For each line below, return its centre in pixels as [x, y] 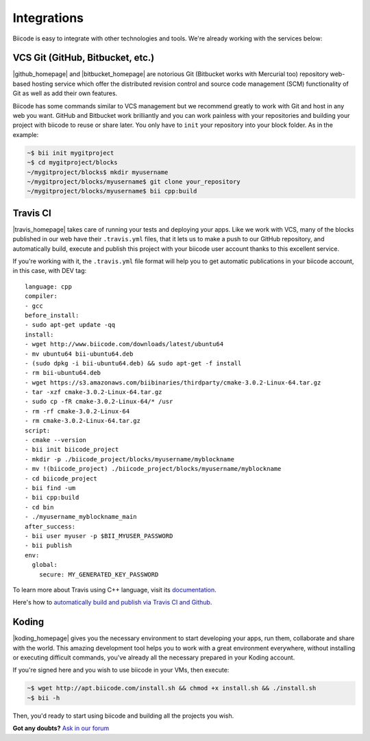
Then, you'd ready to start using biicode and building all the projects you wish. [123, 716]
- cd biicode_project [61, 478]
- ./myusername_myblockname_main [81, 517]
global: [45, 565]
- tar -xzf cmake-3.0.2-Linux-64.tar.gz [94, 392]
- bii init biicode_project [72, 450]
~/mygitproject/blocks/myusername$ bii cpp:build [112, 191]
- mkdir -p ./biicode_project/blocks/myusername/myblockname [129, 459]
